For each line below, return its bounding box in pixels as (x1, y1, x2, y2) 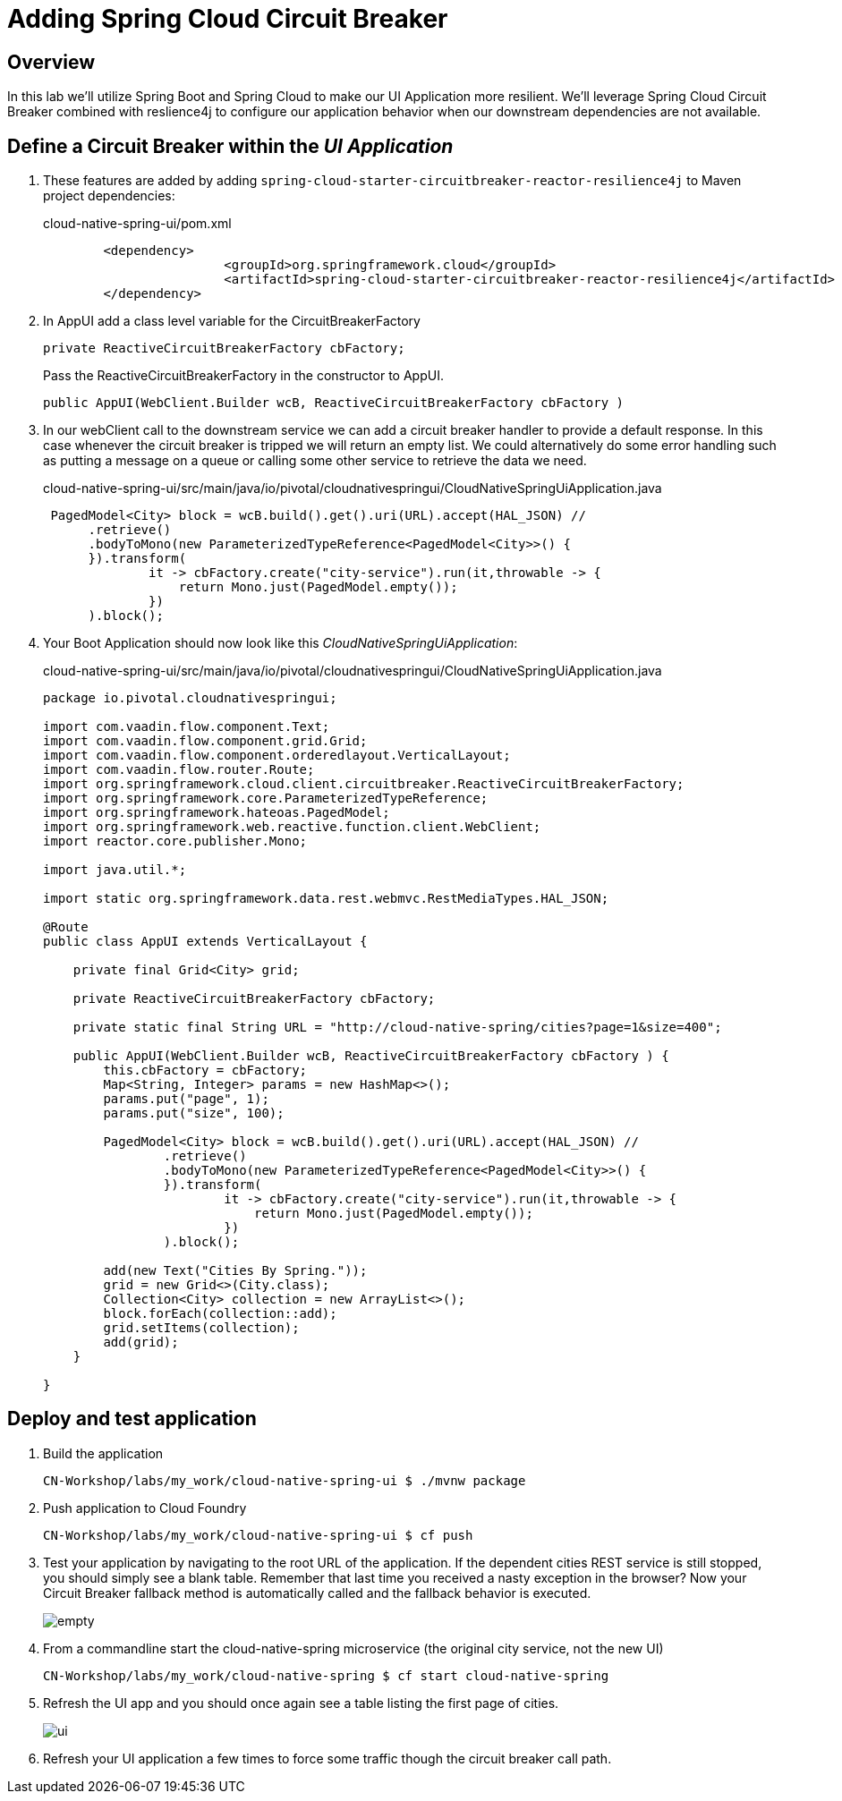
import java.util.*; (43, 862, 187, 878)
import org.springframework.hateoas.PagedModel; (43, 805, 390, 820)
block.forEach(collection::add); (103, 1306, 337, 1321)
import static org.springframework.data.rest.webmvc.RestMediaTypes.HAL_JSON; (43, 891, 609, 906)
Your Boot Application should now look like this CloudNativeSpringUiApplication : (43, 635, 518, 651)
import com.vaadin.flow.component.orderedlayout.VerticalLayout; (43, 748, 511, 763)
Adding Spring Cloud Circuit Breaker (7, 4, 448, 34)
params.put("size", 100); (103, 1106, 285, 1121)
